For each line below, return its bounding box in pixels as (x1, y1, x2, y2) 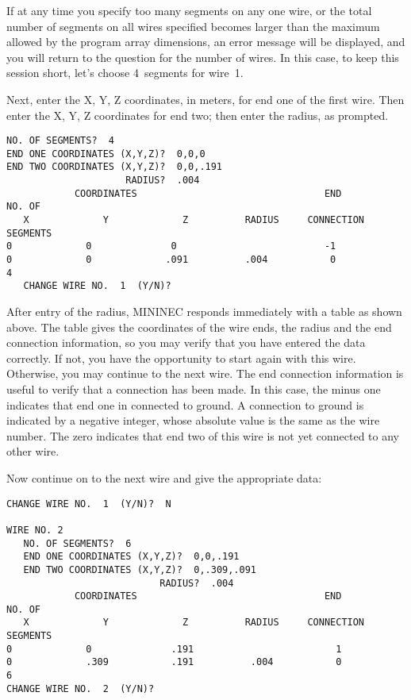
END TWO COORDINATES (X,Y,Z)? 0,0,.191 (6, 161, 223, 173)
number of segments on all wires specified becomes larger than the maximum (6, 17, 380, 34)
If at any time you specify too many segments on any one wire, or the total (6, 2, 372, 18)
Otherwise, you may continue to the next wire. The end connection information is (6, 365, 404, 382)
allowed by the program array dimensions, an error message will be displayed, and (6, 33, 405, 50)
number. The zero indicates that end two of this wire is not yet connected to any (6, 427, 399, 444)
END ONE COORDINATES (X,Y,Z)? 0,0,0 (6, 148, 205, 160)
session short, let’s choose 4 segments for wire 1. (6, 64, 244, 81)
